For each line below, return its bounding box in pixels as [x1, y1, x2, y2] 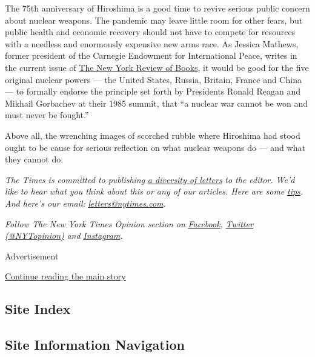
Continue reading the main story [5, 270, 126, 282]
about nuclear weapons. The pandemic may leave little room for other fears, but [5, 13, 303, 26]
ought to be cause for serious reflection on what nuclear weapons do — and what [5, 141, 305, 153]
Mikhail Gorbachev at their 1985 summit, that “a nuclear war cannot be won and [5, 96, 308, 109]
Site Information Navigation [5, 335, 185, 354]
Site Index [5, 299, 71, 318]
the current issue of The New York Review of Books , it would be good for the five [5, 61, 309, 73]
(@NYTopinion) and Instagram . [5, 229, 123, 242]
